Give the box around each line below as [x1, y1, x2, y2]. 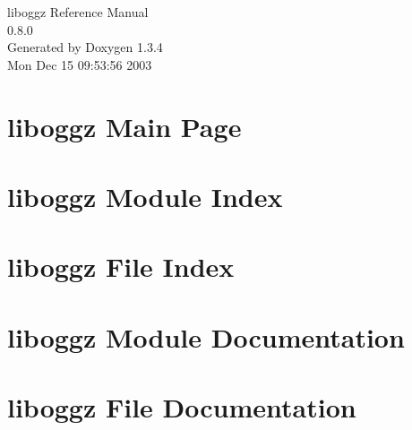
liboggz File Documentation [7, 389, 356, 426]
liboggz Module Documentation [7, 318, 405, 355]
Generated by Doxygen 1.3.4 [7, 38, 163, 56]
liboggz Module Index [7, 177, 283, 214]
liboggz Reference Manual [7, 3, 149, 21]
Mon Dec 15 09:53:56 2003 [7, 55, 152, 73]
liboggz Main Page [7, 107, 242, 144]
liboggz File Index [7, 248, 235, 285]
